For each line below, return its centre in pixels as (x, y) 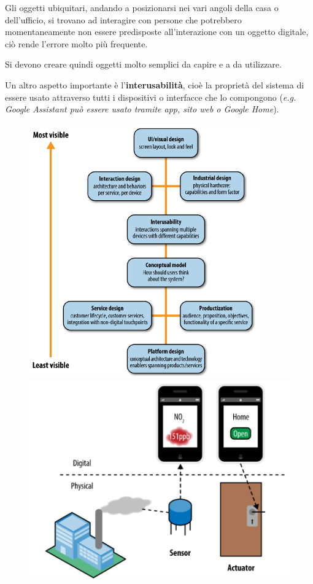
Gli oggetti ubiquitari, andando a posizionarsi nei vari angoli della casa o (142, 7)
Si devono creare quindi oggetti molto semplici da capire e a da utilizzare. (143, 64)
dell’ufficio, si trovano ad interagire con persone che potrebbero (123, 19)
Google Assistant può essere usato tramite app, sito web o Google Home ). (142, 109)
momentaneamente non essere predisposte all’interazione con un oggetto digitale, (157, 32)
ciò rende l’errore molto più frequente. (76, 43)
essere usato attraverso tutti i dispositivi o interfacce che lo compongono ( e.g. (151, 97)
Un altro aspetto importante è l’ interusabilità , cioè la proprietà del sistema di (155, 84)
